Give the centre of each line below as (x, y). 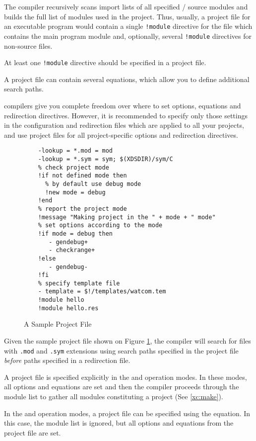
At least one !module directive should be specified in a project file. (105, 62)
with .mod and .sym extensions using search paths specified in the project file (121, 350)
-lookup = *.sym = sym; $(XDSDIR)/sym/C (105, 159)
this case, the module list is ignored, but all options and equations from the (119, 423)
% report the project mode (82, 209)
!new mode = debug (75, 192)
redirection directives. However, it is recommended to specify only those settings (126, 115)
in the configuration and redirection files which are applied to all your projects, (124, 125)
